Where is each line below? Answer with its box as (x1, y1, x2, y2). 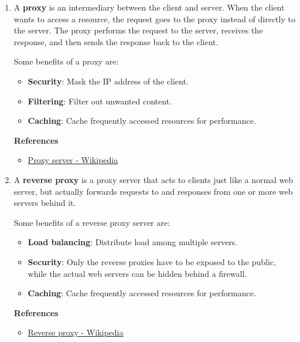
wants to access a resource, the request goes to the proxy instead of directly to (13, 12, 295, 25)
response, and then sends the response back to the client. (13, 35, 219, 48)
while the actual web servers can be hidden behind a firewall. (28, 267, 247, 279)
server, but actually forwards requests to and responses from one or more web (13, 185, 293, 197)
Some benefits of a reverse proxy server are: (13, 216, 170, 228)
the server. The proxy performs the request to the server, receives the (13, 24, 263, 36)
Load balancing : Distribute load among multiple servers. (28, 236, 238, 248)
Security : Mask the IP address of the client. (28, 75, 189, 87)
